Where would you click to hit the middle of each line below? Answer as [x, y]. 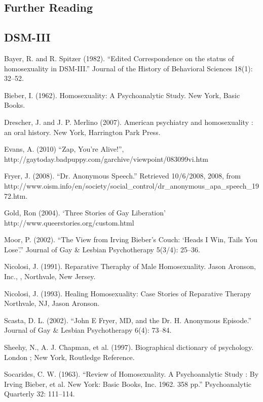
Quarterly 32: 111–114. [40, 394]
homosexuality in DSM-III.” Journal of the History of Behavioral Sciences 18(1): [128, 68]
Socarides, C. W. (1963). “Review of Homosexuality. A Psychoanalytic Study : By [131, 374]
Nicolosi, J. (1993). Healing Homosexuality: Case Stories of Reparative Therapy [128, 293]
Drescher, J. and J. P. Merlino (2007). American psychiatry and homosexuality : [129, 122]
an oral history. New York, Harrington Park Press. [82, 132]
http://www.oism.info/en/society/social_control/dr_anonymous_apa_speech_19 [131, 185]
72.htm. [16, 195]
